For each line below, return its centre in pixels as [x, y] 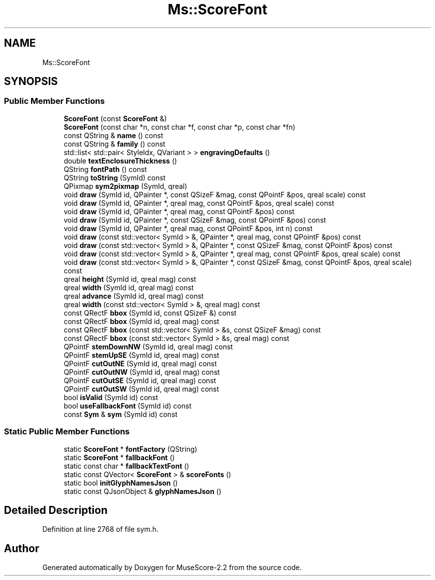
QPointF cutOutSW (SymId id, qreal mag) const [142, 389]
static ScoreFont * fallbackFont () [119, 457]
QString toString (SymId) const [115, 177]
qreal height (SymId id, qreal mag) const [130, 279]
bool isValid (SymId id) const [111, 397]
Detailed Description [56, 510]
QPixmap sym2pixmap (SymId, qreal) [125, 186]
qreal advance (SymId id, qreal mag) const [134, 296]
